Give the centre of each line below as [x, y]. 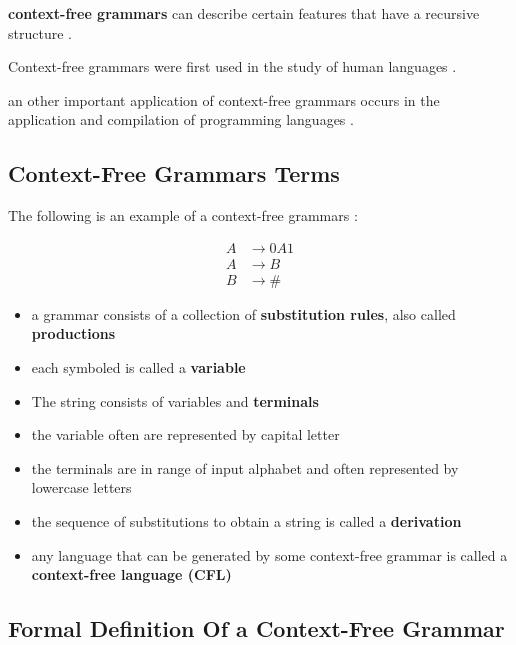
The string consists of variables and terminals [175, 400]
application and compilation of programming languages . [181, 119]
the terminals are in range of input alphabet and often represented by [245, 467]
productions [73, 333]
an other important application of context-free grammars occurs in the [224, 99]
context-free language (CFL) [131, 574]
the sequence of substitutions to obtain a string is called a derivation [246, 521]
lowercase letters [81, 487]
